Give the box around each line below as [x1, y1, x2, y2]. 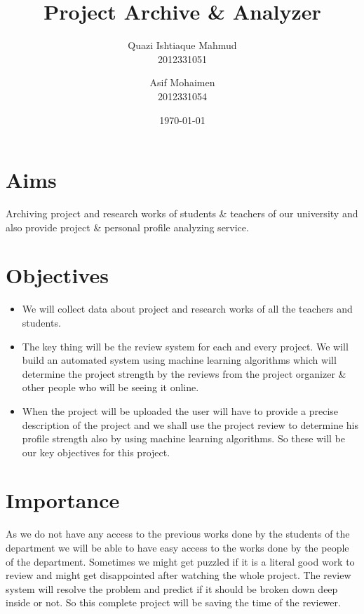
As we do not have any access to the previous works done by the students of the [6, 526, 350, 541]
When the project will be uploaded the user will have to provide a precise [22, 403, 339, 418]
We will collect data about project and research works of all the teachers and [22, 301, 353, 316]
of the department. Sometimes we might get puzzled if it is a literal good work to [6, 554, 355, 568]
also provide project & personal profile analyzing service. [6, 219, 249, 234]
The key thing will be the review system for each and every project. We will [22, 339, 349, 353]
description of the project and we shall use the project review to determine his [22, 417, 359, 432]
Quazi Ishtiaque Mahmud [128, 38, 237, 53]
